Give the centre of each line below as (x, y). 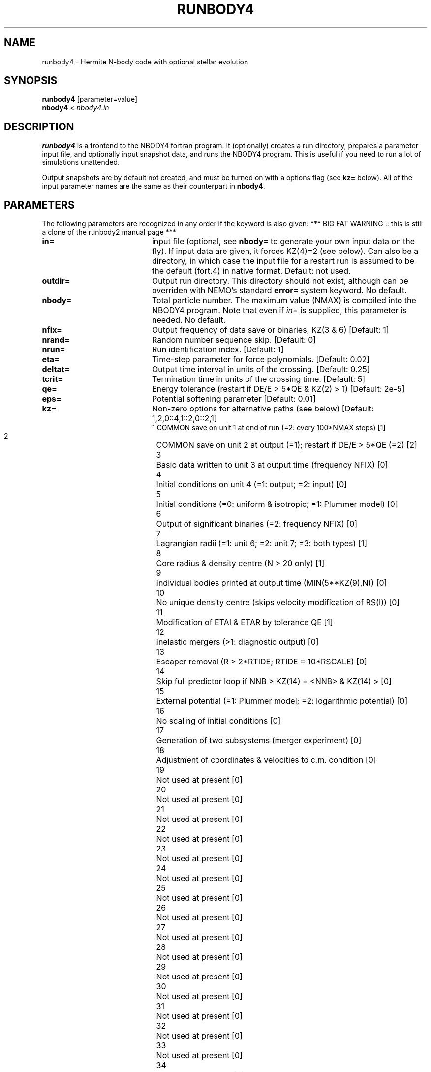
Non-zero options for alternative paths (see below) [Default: (263, 409)
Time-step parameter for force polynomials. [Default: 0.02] (261, 360)
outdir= (56, 281)
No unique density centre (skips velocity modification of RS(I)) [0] (278, 603)
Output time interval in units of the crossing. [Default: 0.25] (261, 369)
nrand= (56, 340)
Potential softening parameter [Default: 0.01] (234, 399)
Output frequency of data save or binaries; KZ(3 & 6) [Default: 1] (270, 330)
